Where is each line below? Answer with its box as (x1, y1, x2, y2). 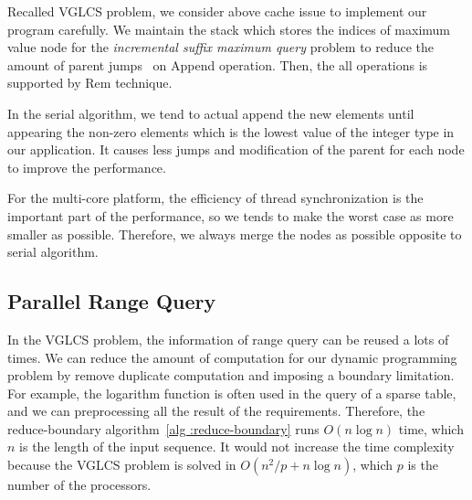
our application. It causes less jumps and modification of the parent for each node (7, 140, 465, 159)
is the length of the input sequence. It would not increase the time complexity (19, 437, 455, 456)
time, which (398, 419, 464, 438)
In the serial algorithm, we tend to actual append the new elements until (7, 103, 414, 122)
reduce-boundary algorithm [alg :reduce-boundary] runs (7, 419, 320, 438)
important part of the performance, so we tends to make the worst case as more (7, 206, 454, 225)
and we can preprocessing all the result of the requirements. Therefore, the (7, 401, 425, 420)
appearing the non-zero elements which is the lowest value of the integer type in (7, 122, 455, 141)
